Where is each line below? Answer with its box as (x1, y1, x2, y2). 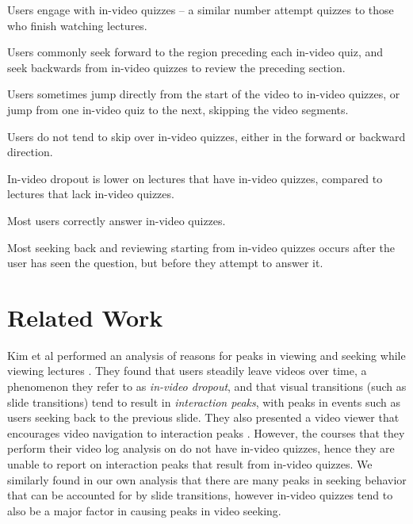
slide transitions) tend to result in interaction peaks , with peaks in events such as (7, 393, 400, 410)
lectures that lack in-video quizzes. (7, 186, 174, 202)
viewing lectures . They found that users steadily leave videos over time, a (7, 362, 367, 379)
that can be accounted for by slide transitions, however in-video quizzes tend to (7, 487, 393, 503)
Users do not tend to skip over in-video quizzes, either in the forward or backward (7, 128, 406, 144)
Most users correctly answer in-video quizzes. (7, 212, 226, 228)
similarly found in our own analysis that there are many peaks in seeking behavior (7, 471, 407, 488)
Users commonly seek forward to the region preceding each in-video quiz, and (7, 44, 384, 60)
